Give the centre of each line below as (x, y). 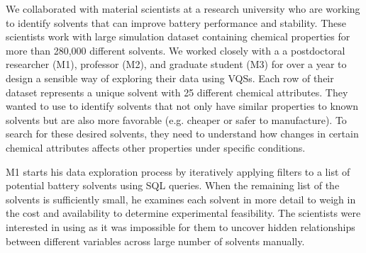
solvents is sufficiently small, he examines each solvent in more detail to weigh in (181, 199)
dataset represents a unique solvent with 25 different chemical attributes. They (177, 92)
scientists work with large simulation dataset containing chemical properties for (178, 36)
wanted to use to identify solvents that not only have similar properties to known (182, 106)
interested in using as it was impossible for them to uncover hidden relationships (181, 226)
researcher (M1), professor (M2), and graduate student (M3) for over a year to (176, 64)
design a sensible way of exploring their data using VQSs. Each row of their (170, 78)
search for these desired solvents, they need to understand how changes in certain (182, 134)
